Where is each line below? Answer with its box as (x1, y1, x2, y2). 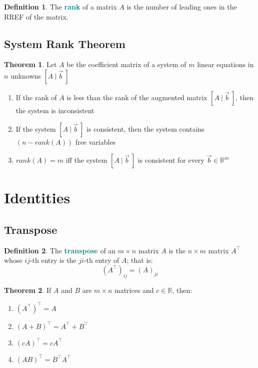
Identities (4, 187, 70, 208)
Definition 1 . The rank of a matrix (4, 2, 117, 12)
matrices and (114, 284, 154, 295)
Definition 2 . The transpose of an (4, 245, 116, 255)
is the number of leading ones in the (126, 2, 237, 12)
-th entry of (83, 255, 119, 265)
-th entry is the (29, 255, 76, 265)
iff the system (65, 155, 107, 165)
